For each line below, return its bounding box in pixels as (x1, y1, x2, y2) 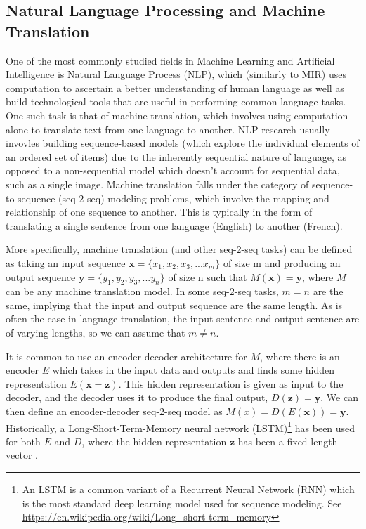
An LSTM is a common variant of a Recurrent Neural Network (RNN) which (22, 482, 355, 497)
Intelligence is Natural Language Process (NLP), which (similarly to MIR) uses (6, 67, 346, 81)
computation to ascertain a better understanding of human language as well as (6, 80, 344, 95)
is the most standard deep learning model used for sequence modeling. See (22, 495, 342, 510)
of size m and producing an (223, 255, 341, 270)
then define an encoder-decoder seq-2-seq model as (6, 404, 223, 419)
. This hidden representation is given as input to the (118, 376, 344, 391)
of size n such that (168, 269, 247, 284)
